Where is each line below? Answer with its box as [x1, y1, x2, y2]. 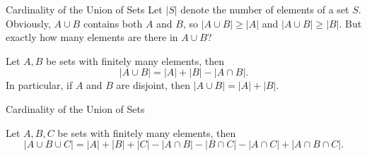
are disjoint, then [116, 78, 190, 92]
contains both [83, 16, 143, 30]
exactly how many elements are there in [6, 30, 178, 44]
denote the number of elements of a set [180, 2, 349, 16]
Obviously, [6, 16, 51, 30]
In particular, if [6, 78, 73, 92]
